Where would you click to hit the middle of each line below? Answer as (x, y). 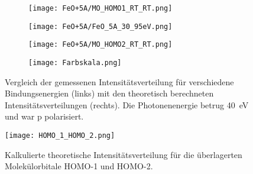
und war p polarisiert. (44, 116)
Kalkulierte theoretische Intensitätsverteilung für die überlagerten (124, 154)
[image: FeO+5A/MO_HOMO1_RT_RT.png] (100, 8)
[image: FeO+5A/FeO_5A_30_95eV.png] (100, 26)
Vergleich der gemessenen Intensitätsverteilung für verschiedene (119, 81)
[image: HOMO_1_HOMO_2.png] (60, 136)
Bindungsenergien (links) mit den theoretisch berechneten (109, 93)
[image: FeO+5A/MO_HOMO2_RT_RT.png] (100, 45)
